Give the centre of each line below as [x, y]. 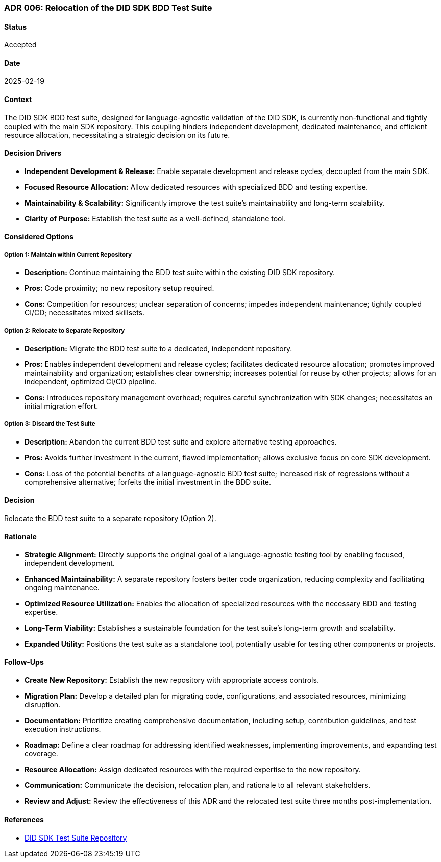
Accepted [20, 45]
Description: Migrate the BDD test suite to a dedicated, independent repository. [158, 349]
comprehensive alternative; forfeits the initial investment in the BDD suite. [148, 482]
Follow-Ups [24, 662]
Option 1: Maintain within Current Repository [68, 254]
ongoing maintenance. [62, 588]
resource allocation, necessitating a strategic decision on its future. [117, 135]
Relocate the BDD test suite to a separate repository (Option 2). [110, 519]
